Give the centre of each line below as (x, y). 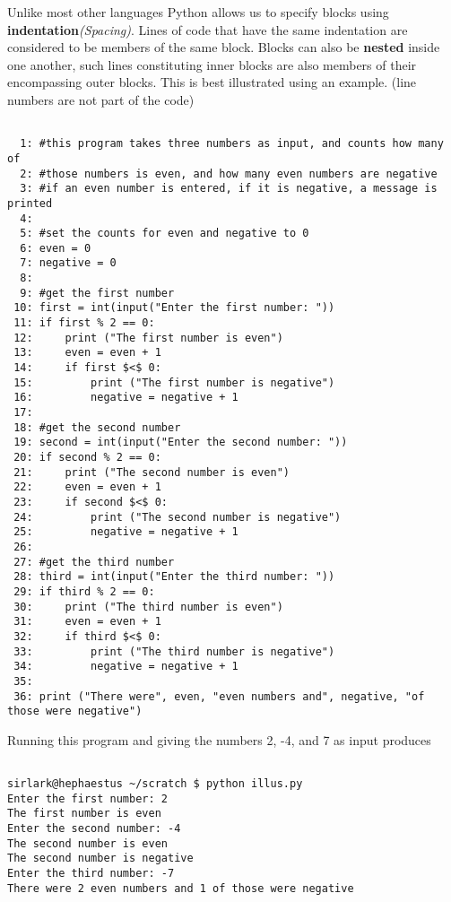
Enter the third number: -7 (91, 873)
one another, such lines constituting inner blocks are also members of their (212, 64)
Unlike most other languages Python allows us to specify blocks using (198, 12)
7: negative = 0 (68, 263)
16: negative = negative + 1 (126, 398)
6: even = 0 (56, 248)
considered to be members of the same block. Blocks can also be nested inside (224, 47)
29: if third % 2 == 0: (84, 591)
